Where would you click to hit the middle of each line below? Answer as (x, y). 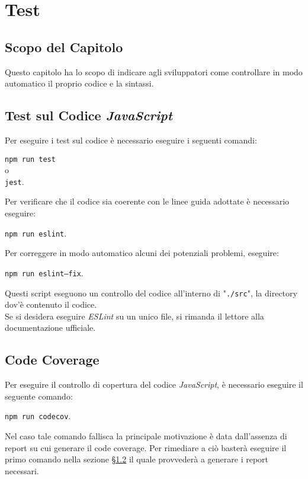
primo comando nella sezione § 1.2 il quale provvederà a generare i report (137, 459)
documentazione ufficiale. (50, 328)
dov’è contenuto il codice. (51, 304)
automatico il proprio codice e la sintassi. (79, 83)
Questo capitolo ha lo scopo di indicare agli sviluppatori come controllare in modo (154, 71)
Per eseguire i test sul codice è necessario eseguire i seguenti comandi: (131, 140)
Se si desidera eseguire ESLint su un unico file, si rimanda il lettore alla (134, 316)
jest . (15, 181)
